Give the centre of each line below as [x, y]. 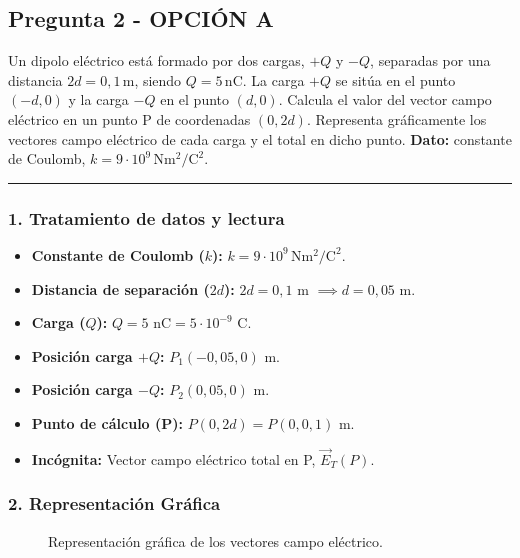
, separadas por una [430, 60]
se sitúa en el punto [395, 79]
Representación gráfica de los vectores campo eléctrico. [215, 540]
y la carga [98, 99]
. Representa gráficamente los [396, 118]
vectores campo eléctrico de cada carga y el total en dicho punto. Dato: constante [260, 138]
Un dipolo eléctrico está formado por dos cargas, [156, 60]
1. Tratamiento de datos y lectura [146, 217]
